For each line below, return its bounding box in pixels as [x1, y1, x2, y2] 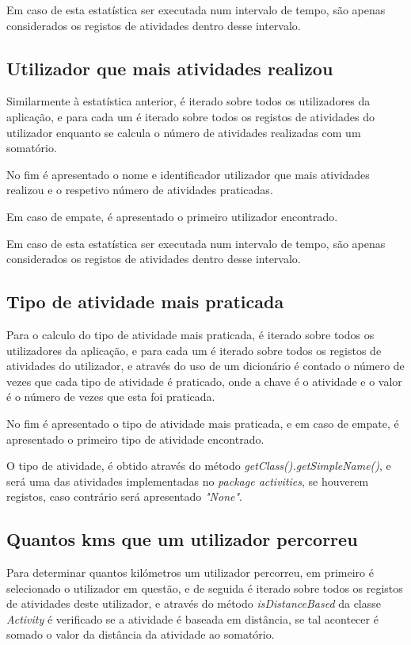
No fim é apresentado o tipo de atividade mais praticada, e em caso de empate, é [6, 414, 399, 431]
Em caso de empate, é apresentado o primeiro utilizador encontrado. [6, 208, 338, 224]
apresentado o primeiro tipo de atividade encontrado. [6, 430, 264, 447]
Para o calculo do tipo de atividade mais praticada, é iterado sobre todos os [6, 326, 375, 342]
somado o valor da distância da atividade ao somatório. [6, 626, 275, 643]
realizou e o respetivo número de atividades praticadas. [6, 181, 273, 198]
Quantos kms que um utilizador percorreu [6, 527, 358, 551]
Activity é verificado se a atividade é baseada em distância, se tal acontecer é [6, 610, 379, 627]
